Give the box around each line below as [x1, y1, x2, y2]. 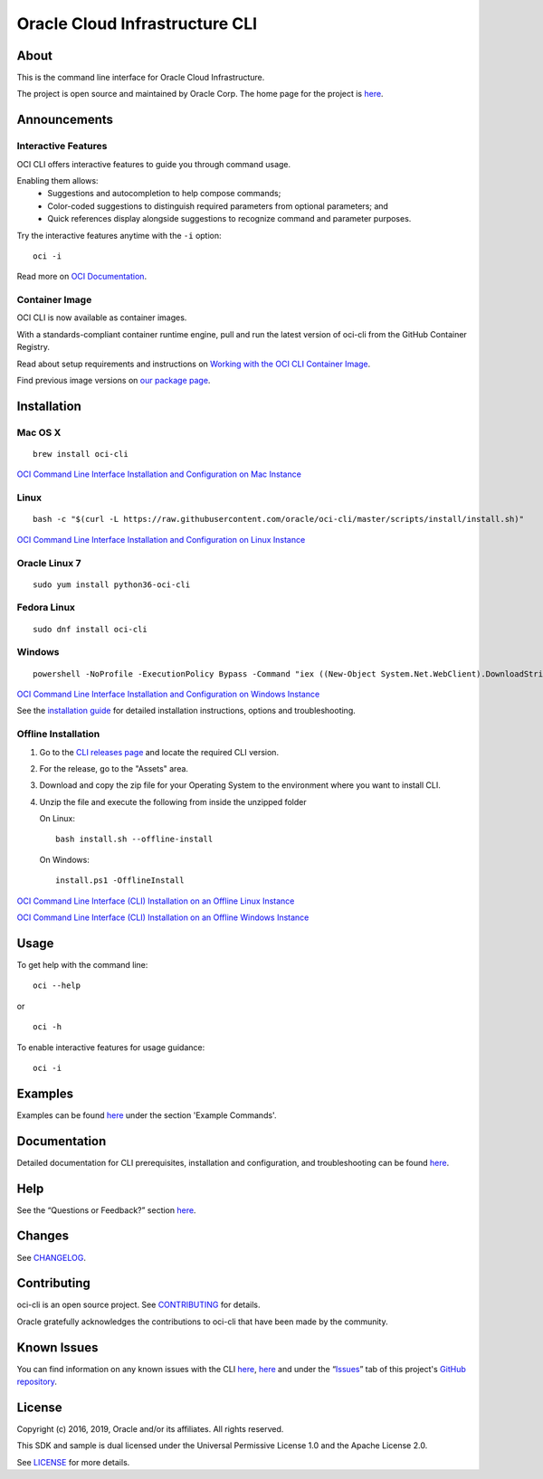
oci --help [33, 981, 81, 991]
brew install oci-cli [33, 449, 129, 460]
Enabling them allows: [16, 175, 99, 185]
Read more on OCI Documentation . [16, 271, 148, 282]
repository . [16, 1376, 58, 1388]
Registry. [16, 342, 50, 353]
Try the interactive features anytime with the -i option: [16, 230, 222, 241]
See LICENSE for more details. [16, 1456, 130, 1467]
